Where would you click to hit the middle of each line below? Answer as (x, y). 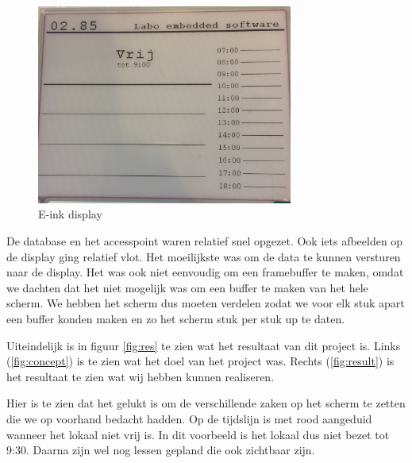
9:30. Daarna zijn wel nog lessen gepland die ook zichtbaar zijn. (161, 450)
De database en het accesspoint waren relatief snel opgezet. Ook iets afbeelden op (205, 241)
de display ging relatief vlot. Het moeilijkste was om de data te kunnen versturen (204, 256)
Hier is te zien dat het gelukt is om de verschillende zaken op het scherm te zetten (206, 403)
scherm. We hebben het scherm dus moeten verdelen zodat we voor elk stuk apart (206, 303)
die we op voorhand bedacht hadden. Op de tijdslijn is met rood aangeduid (189, 418)
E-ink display (70, 214)
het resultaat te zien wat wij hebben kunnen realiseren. (141, 376)
